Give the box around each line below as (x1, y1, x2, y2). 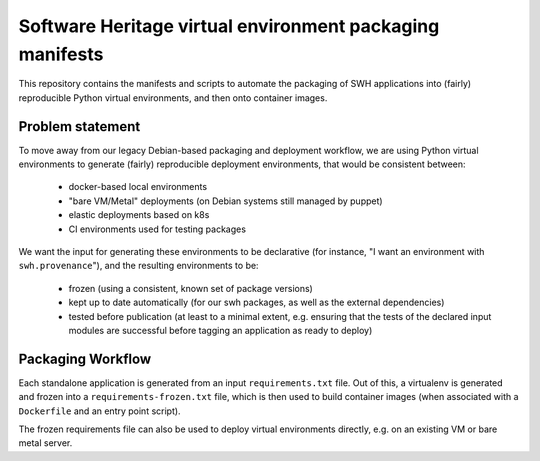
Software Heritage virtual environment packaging (18, 15, 440, 37)
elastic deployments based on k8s (68, 209, 210, 221)
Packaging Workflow (18, 350, 152, 367)
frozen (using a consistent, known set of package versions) (68, 282, 314, 294)
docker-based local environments (68, 181, 208, 193)
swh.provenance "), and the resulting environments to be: (18, 260, 259, 272)
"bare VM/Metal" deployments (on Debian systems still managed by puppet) (68, 195, 384, 207)
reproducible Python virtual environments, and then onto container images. (18, 91, 328, 104)
